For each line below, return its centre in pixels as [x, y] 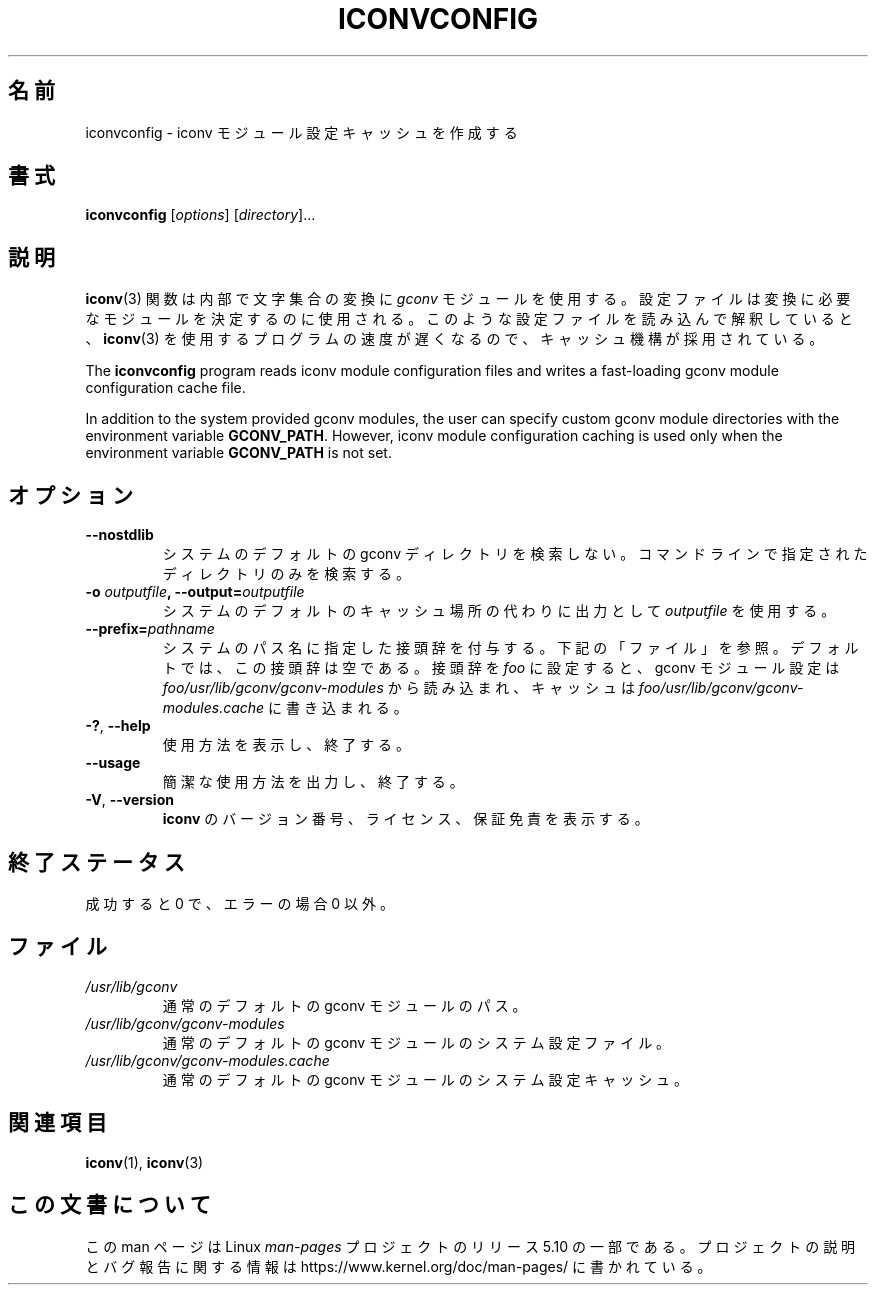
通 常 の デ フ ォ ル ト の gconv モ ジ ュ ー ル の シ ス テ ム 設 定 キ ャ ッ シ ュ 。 [425, 1079]
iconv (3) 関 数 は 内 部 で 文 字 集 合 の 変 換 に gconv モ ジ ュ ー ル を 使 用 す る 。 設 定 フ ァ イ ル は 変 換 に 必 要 [468, 299]
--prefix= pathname [150, 629]
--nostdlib [119, 535]
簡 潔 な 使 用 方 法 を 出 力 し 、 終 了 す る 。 [313, 782]
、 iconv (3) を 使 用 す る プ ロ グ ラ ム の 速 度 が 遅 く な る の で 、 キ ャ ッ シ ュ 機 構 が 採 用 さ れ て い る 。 [454, 339]
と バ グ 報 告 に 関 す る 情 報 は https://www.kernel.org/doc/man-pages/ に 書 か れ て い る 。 [398, 1266]
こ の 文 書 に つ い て [109, 1205]
